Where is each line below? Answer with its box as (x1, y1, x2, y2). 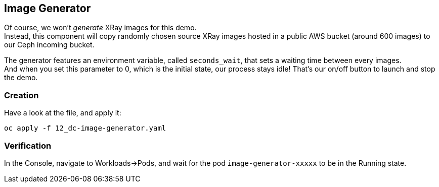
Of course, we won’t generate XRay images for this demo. (4, 23, 197, 32)
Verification (4, 140, 52, 151)
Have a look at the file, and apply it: (4, 108, 121, 117)
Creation (4, 90, 39, 100)
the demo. (4, 73, 38, 82)
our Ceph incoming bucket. (4, 40, 95, 49)
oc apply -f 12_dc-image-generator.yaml (4, 124, 166, 133)
